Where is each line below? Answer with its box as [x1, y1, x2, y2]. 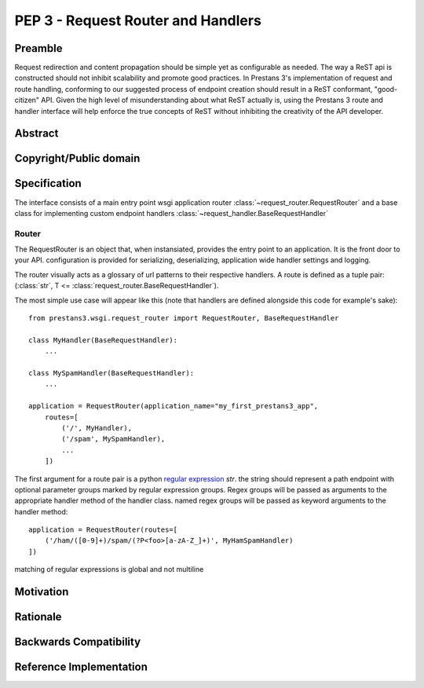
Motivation [14, 585, 69, 598]
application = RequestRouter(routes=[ [28, 525, 178, 534]
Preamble [14, 42, 63, 55]
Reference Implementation [14, 661, 148, 674]
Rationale [14, 610, 62, 624]
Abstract [14, 126, 59, 141]
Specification [14, 177, 82, 190]
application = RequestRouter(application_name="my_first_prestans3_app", [28, 401, 319, 411]
